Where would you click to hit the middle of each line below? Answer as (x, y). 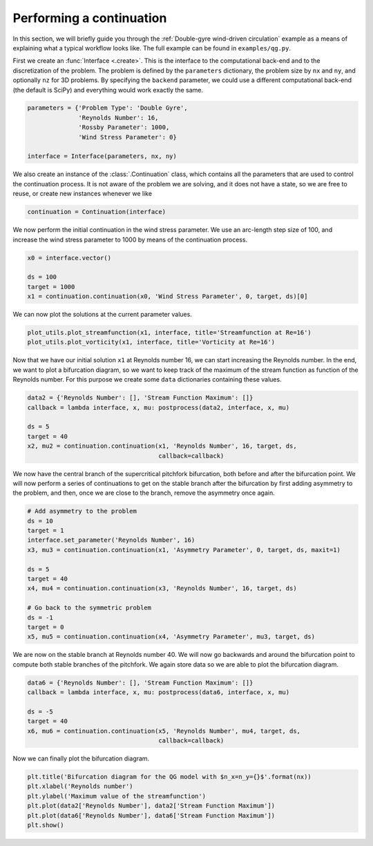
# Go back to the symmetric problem (89, 608)
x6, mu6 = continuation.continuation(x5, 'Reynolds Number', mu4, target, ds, (164, 731)
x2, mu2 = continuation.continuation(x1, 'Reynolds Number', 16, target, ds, (162, 446)
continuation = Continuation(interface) (96, 212)
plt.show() (46, 825)
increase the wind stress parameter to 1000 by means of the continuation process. (130, 239)
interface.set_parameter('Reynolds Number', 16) (111, 540)
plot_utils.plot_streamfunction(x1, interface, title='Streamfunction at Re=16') (170, 333)
